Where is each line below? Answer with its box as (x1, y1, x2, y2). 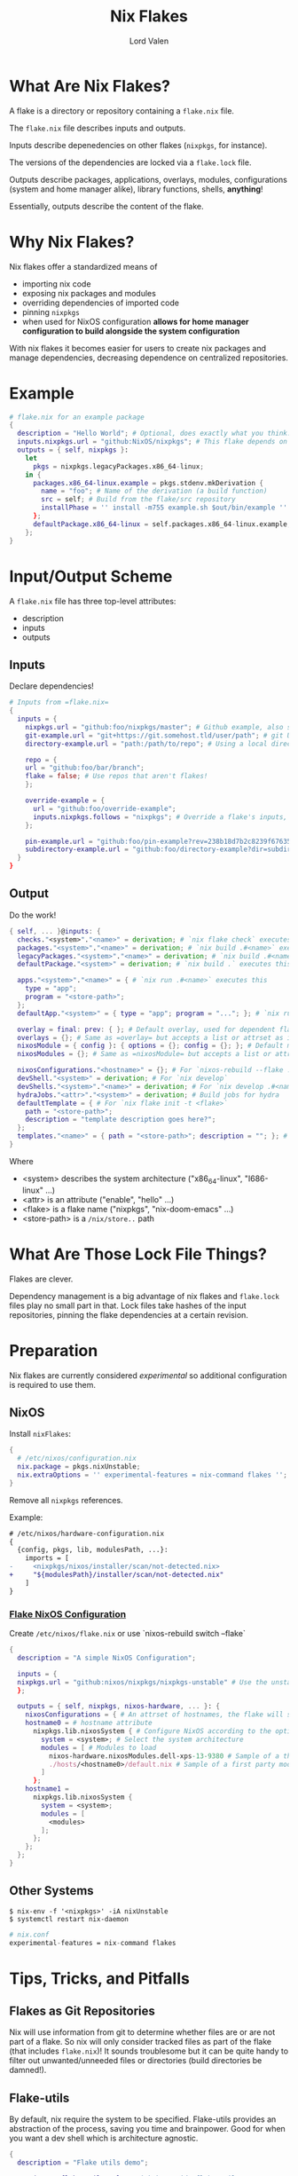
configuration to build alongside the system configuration (21, 326, 240, 336)
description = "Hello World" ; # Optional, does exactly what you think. (17, 429, 292, 438)
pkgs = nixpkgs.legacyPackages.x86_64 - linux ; (32, 461, 204, 471)
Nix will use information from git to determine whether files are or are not (9, 2027, 276, 2038)
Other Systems (9, 1883, 95, 1898)
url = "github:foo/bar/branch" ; (25, 763, 145, 773)
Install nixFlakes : (9, 1429, 72, 1439)
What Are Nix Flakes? (9, 75, 171, 96)
